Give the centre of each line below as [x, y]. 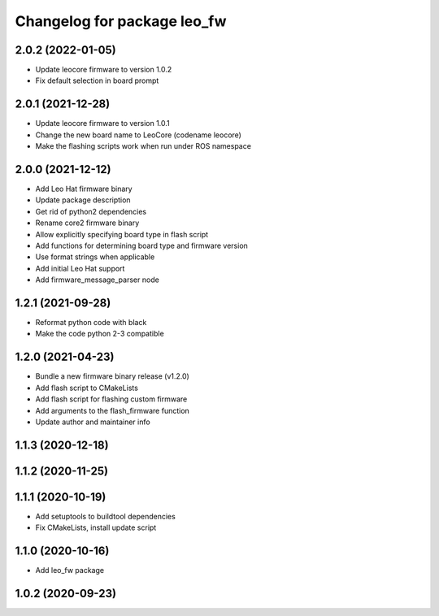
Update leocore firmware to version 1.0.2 [104, 70]
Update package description [83, 200]
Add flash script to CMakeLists [87, 388]
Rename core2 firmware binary [87, 223]
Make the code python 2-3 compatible [100, 334]
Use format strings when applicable [95, 257]
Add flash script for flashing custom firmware [111, 399]
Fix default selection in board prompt [97, 80]
